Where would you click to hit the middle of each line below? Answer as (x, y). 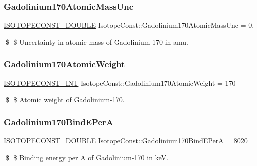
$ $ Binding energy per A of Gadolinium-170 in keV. (87, 157)
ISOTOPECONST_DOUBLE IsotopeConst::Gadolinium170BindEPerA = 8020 (126, 141)
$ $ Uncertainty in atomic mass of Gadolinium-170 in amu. (97, 42)
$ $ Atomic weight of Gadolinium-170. (65, 100)
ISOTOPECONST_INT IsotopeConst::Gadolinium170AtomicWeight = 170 (120, 83)
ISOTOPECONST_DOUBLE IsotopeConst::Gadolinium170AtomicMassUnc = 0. (129, 25)
